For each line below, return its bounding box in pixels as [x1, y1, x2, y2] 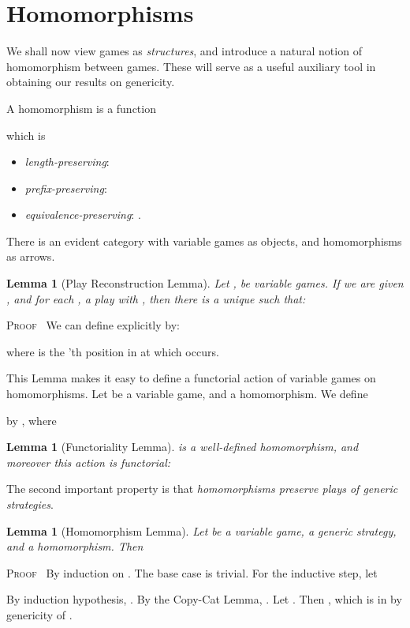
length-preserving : [24, 153, 110, 170]
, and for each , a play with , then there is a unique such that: [6, 290, 306, 306]
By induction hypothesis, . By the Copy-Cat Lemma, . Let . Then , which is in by [6, 591, 402, 607]
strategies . [6, 496, 54, 512]
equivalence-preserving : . [24, 206, 141, 223]
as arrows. [6, 248, 55, 265]
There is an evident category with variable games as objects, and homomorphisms [6, 232, 402, 249]
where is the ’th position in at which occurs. [6, 343, 219, 359]
